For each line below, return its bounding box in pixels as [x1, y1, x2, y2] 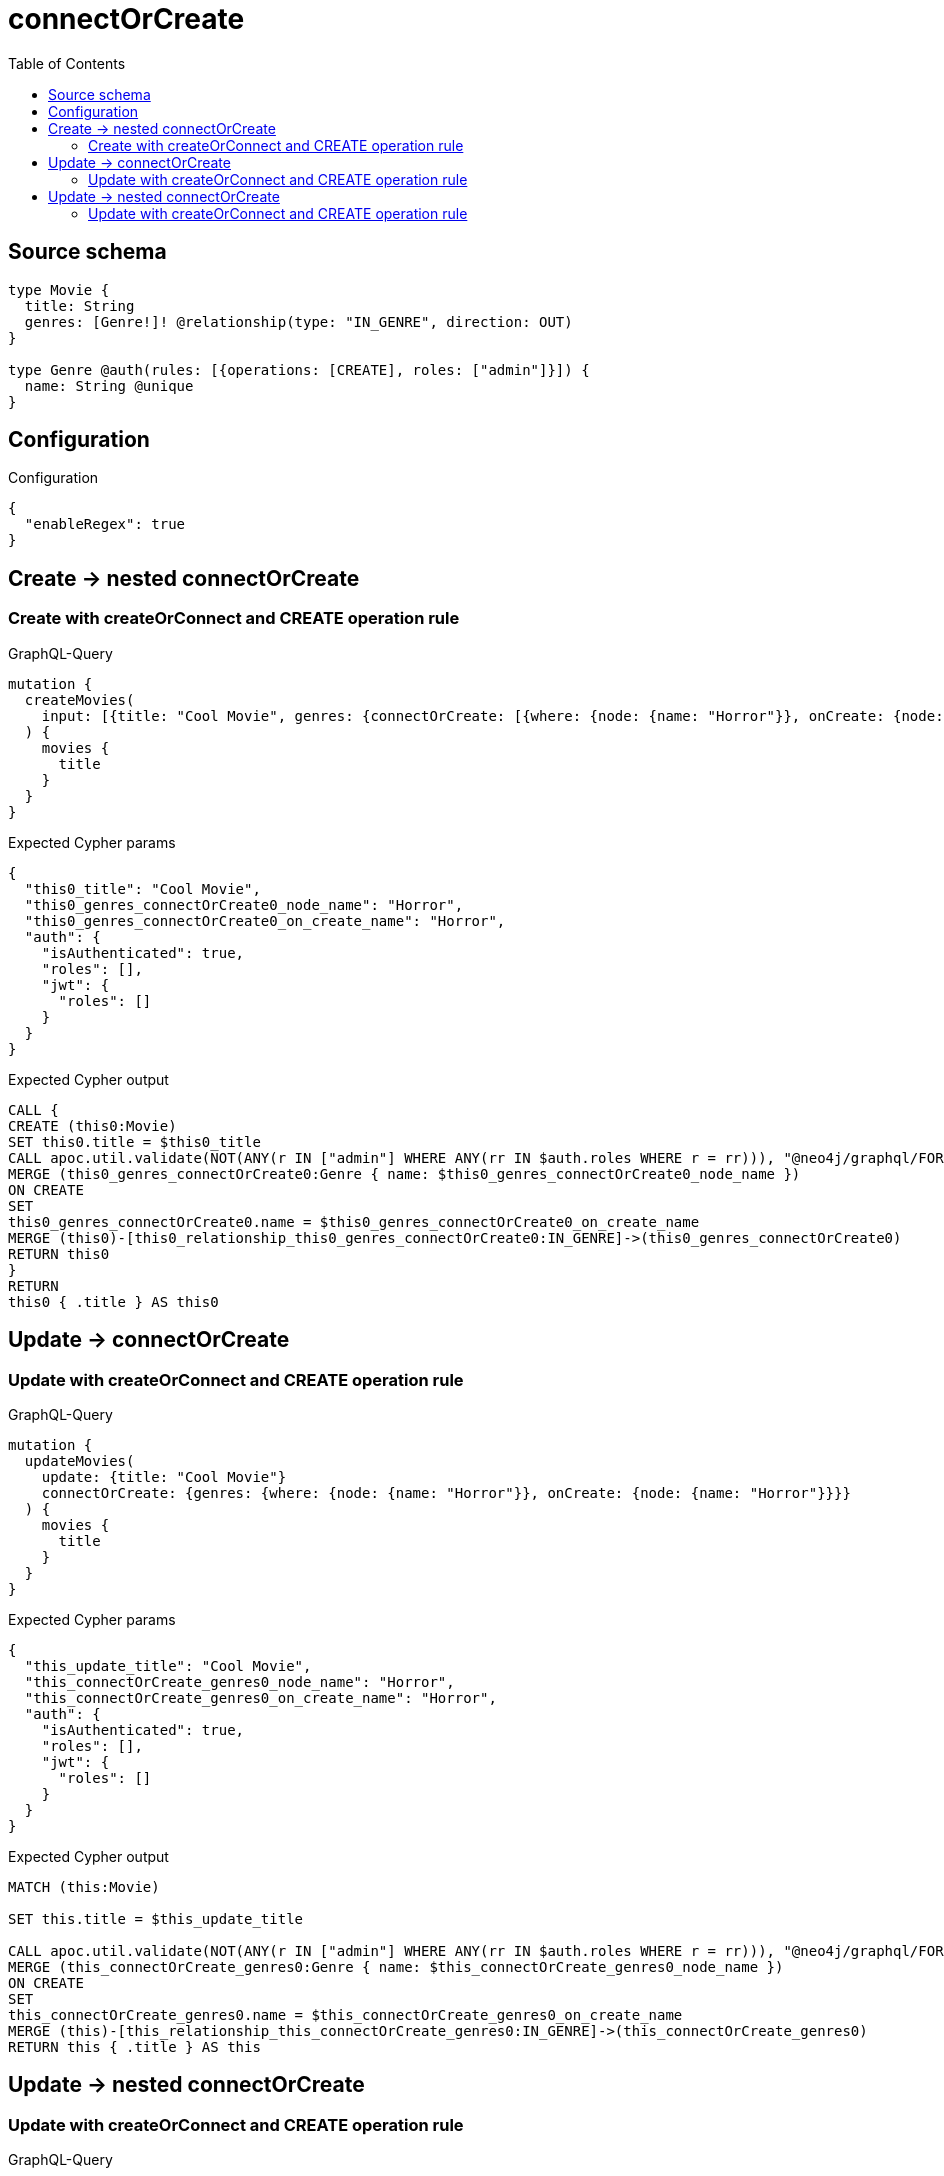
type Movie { [8, 281, 110, 298]
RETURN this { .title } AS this [8, 2038, 261, 2055]
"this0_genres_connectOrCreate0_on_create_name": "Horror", [24, 912, 506, 929]
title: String [24, 297, 135, 314]
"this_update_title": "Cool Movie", [24, 1657, 312, 1674]
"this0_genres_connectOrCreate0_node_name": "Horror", [24, 896, 464, 913]
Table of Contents [8, 54, 126, 72]
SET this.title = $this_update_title [8, 1910, 304, 1927]
